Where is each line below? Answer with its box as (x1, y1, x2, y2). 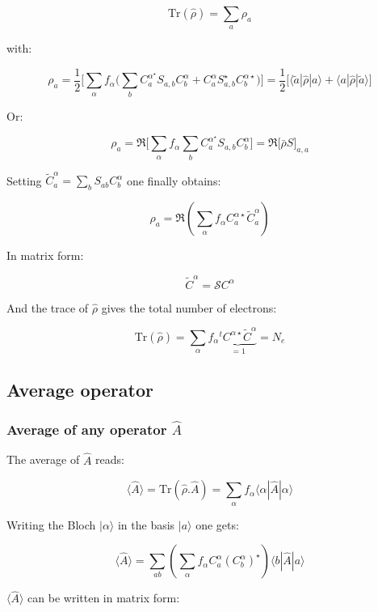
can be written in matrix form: (27, 589, 180, 606)
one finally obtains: (126, 172, 221, 189)
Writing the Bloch (6, 516, 96, 533)
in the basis (117, 516, 175, 533)
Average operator (6, 376, 153, 402)
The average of (6, 451, 80, 468)
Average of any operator (6, 419, 167, 440)
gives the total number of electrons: (101, 299, 277, 316)
